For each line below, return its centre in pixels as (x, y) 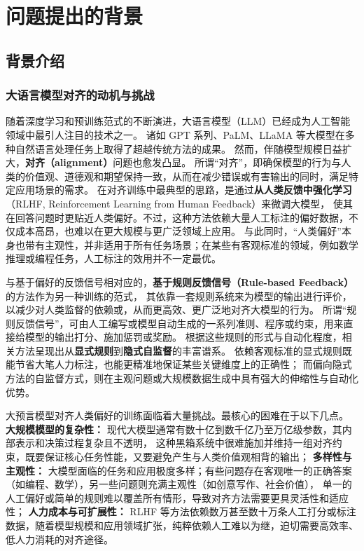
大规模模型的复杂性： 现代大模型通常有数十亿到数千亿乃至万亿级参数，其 (174, 429)
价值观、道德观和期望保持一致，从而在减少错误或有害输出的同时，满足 (187, 176)
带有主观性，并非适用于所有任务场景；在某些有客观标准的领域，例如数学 (191, 244)
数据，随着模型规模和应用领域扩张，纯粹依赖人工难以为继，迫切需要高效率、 (182, 525)
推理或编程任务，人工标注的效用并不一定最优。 (113, 258)
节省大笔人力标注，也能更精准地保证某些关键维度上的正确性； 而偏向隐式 (183, 364)
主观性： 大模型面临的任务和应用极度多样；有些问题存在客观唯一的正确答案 (179, 470)
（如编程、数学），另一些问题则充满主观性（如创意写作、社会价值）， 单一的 (179, 484)
